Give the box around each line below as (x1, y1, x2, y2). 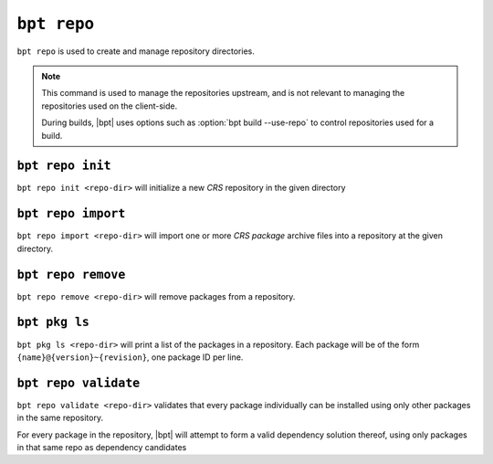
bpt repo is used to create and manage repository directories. (16, 46, 255, 57)
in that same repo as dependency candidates (16, 441, 187, 452)
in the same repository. (16, 412, 104, 424)
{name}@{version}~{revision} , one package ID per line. (16, 352, 244, 363)
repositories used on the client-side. (41, 100, 178, 111)
